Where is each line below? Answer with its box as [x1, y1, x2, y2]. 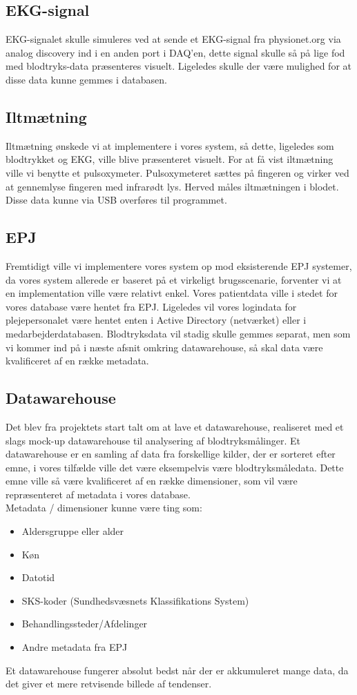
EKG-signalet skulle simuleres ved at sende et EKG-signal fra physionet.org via [6, 32, 341, 46]
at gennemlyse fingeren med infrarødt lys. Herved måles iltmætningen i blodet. [6, 179, 339, 193]
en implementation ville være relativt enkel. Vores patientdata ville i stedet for [6, 286, 338, 300]
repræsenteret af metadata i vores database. [6, 487, 191, 501]
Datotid [21, 570, 55, 585]
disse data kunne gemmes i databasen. [6, 72, 168, 86]
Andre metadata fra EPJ [21, 640, 128, 654]
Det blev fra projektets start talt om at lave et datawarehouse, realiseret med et [6, 419, 344, 433]
